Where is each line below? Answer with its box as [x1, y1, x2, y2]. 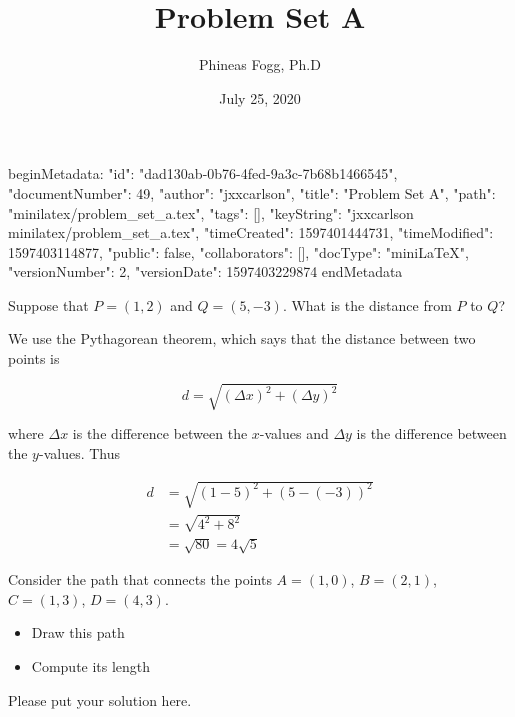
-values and [259, 423, 329, 444]
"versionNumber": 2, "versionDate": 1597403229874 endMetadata [8, 261, 403, 282]
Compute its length [31, 655, 151, 676]
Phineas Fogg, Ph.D [199, 54, 321, 75]
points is [8, 348, 60, 369]
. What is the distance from [282, 294, 452, 315]
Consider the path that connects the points [8, 569, 272, 590]
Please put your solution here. [8, 689, 192, 710]
